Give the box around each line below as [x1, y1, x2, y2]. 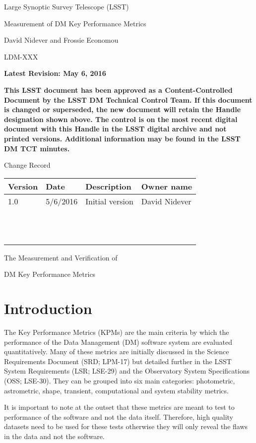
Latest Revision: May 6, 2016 [4, 68, 106, 78]
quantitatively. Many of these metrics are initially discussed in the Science [4, 346, 229, 357]
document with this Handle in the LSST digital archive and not [4, 124, 227, 134]
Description [85, 180, 131, 192]
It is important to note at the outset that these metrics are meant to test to [4, 402, 235, 412]
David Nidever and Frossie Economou [4, 35, 119, 45]
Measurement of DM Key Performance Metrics [4, 18, 146, 28]
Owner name [141, 180, 192, 192]
